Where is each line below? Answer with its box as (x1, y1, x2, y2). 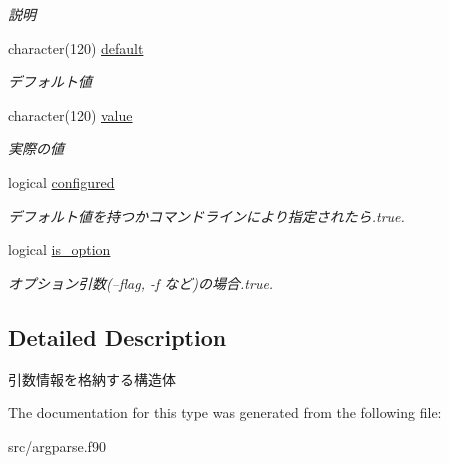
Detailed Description (8, 321, 227, 352)
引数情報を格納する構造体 (8, 368, 176, 389)
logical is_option (8, 239, 111, 260)
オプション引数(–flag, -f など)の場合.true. (8, 272, 274, 293)
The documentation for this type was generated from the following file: (8, 402, 442, 423)
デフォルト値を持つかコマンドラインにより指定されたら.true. (8, 205, 405, 226)
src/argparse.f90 (8, 435, 106, 456)
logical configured (8, 171, 115, 192)
